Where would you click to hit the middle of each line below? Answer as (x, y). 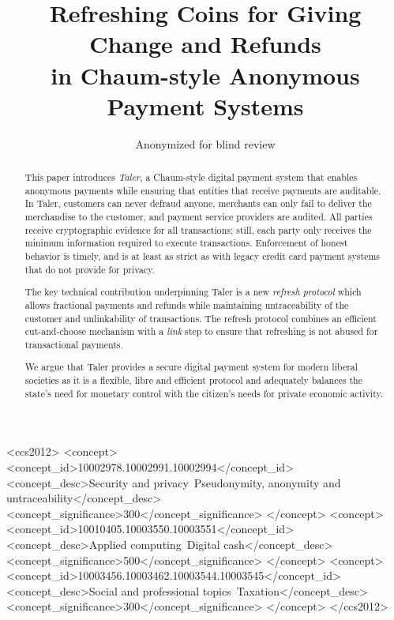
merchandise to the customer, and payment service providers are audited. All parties (199, 217)
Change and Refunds (205, 44)
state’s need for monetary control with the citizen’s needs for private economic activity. (204, 393)
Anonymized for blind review (205, 143)
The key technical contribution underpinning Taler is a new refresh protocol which (193, 292)
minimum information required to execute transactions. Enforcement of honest (186, 243)
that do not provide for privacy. (90, 269)
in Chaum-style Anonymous (205, 75)
